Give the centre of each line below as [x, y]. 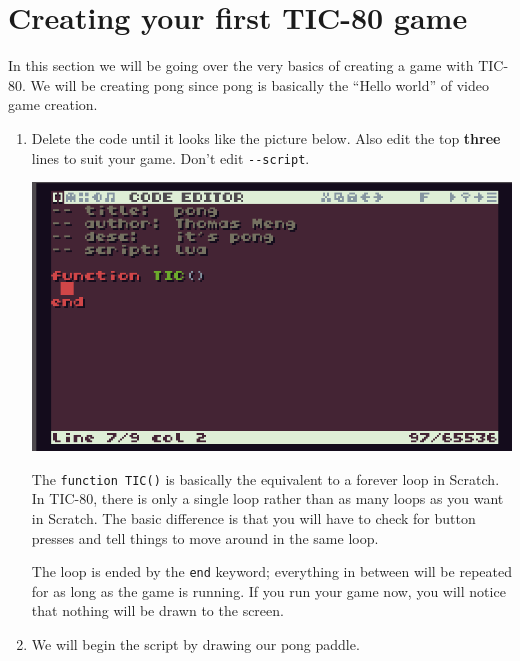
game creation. [53, 104]
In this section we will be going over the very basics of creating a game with [241, 65]
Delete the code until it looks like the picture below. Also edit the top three [266, 137]
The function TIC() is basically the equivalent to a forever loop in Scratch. [265, 478]
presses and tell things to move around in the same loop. [205, 537]
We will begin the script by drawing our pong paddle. [195, 644]
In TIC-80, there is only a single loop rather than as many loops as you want [267, 498]
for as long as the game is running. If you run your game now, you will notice [268, 590]
